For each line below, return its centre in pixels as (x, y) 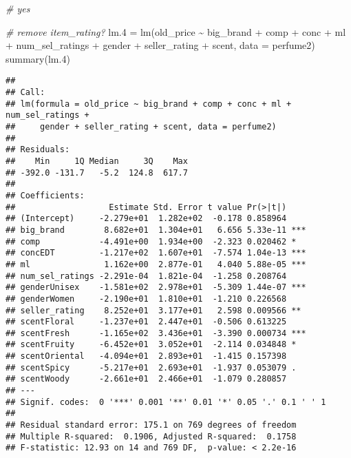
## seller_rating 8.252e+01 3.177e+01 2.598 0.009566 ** (153, 310)
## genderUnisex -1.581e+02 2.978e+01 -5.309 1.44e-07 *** (156, 288)
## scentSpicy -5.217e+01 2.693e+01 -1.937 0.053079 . (151, 367)
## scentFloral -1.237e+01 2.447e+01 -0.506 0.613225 (146, 322)
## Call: (25, 93)
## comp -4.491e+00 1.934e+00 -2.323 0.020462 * (151, 241)
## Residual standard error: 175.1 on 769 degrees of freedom (151, 425)
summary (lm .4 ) (38, 58)
